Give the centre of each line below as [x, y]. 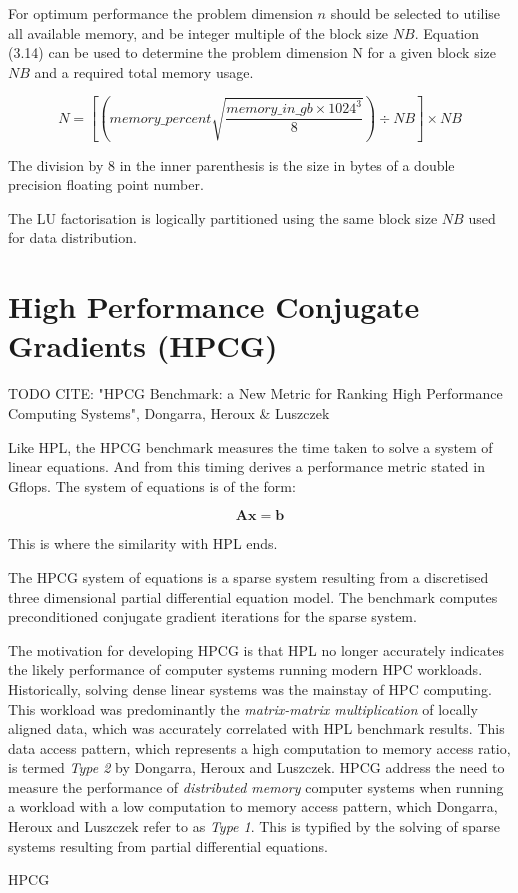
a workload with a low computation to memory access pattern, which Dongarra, [253, 806]
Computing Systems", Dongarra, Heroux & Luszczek [169, 412]
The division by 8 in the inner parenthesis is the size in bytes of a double [231, 164]
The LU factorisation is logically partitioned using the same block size [223, 217]
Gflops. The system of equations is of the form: [152, 485]
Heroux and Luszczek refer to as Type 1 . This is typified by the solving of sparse [254, 826]
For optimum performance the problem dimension [160, 13]
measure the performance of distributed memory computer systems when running [256, 786]
